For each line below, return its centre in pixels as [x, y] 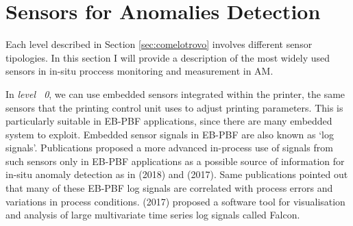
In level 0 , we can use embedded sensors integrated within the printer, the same [175, 93]
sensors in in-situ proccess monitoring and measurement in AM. [139, 71]
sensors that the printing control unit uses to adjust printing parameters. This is [174, 107]
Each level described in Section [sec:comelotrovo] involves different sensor [159, 44]
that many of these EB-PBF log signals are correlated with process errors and [169, 188]
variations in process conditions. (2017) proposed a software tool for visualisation [175, 201]
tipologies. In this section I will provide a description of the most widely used [168, 57]
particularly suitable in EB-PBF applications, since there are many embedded [169, 121]
